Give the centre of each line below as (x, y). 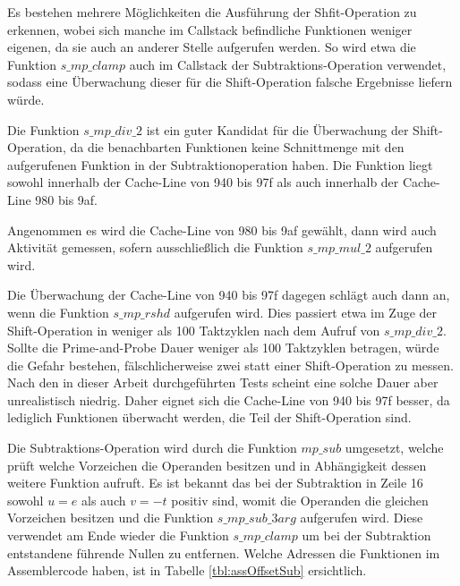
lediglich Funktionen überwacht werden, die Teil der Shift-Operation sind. (209, 417)
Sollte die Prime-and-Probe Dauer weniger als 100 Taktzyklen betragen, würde (223, 348)
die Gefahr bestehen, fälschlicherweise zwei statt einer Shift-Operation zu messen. (230, 365)
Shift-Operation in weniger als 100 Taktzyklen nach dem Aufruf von (194, 330)
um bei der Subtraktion (366, 535)
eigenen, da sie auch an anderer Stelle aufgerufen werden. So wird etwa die (212, 47)
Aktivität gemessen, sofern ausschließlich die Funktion (155, 247)
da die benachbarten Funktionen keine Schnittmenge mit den (237, 147)
